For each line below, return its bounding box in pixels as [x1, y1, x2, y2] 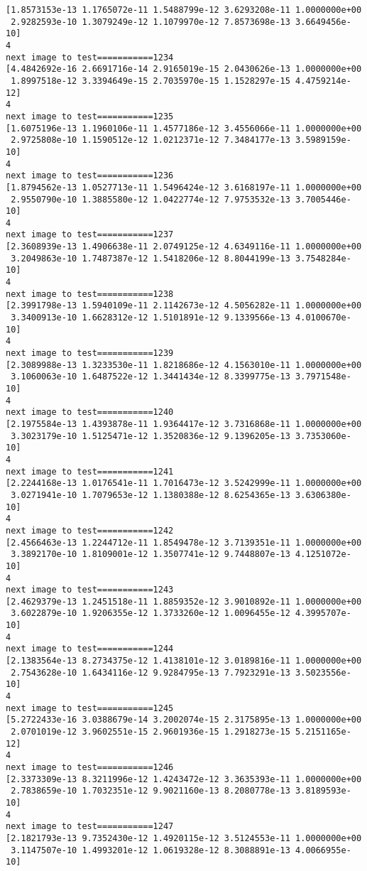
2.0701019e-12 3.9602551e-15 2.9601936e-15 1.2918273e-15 [11, 727, 290, 737]
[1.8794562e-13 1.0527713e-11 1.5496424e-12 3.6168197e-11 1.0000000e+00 [6, 182, 362, 193]
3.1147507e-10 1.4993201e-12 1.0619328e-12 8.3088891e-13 [11, 845, 290, 855]
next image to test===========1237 [6, 229, 174, 240]
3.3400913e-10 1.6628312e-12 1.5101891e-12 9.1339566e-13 [11, 313, 290, 323]
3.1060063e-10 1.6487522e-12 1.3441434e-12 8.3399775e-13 [11, 372, 290, 382]
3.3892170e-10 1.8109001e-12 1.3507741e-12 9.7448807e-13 [11, 549, 290, 560]
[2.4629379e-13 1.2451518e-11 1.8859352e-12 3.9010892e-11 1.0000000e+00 [6, 596, 362, 607]
